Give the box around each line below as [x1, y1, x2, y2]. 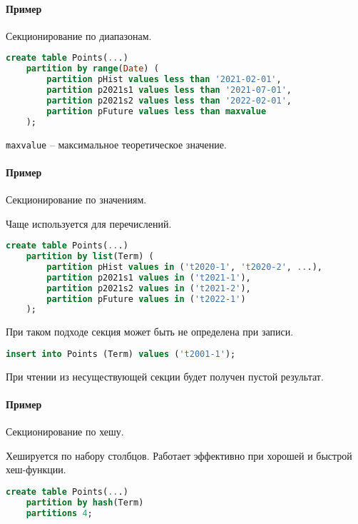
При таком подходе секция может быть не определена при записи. [6, 324, 294, 339]
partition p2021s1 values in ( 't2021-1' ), [46, 272, 251, 283]
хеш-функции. [6, 462, 66, 477]
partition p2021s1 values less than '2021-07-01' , [46, 85, 292, 96]
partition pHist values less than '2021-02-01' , [46, 74, 282, 85]
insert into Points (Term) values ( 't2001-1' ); [6, 348, 236, 359]
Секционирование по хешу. [6, 424, 124, 439]
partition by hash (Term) [26, 497, 144, 508]
